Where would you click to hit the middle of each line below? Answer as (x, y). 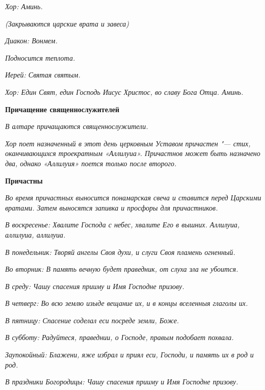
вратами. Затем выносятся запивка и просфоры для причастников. (112, 207)
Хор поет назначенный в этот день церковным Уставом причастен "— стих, (128, 143)
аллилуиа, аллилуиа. (35, 234)
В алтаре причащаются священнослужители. (77, 126)
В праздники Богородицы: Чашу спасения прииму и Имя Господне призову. (122, 382)
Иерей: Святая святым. (43, 75)
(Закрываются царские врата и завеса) (67, 23)
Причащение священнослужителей (62, 109)
